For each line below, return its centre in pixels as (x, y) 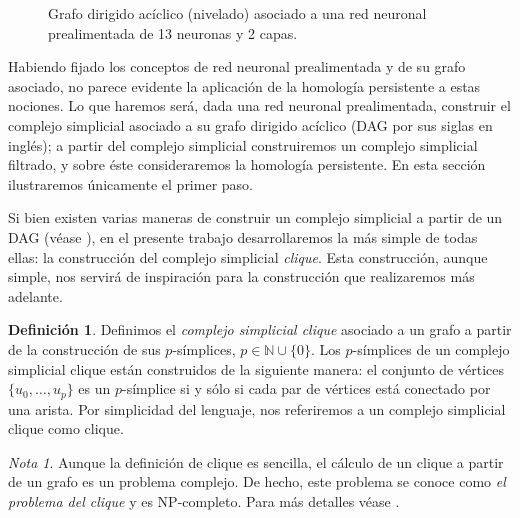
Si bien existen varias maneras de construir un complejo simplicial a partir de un (255, 217)
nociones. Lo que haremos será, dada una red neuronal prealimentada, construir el (259, 105)
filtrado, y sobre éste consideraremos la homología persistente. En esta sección (247, 164)
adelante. (35, 295)
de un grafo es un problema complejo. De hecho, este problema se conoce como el (257, 481)
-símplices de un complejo (431, 348)
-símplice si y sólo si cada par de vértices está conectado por (306, 388)
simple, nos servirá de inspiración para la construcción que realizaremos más (241, 276)
